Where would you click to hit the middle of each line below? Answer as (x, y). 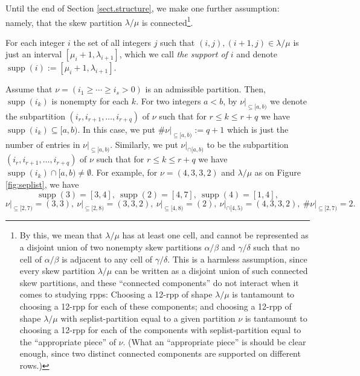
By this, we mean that (61, 235)
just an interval (34, 54)
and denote (257, 54)
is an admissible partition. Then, (205, 89)
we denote (288, 101)
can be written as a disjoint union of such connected (211, 271)
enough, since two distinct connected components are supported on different (160, 353)
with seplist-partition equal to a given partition (148, 318)
